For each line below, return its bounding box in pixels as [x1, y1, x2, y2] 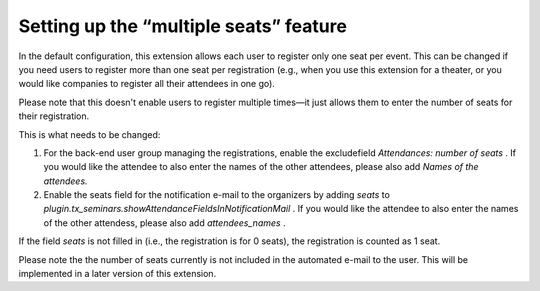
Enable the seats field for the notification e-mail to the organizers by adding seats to [43, 189, 390, 201]
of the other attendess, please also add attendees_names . [43, 216, 286, 229]
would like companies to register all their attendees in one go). [18, 78, 275, 90]
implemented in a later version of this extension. [18, 268, 217, 280]
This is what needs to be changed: [18, 128, 161, 140]
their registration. [18, 110, 90, 122]
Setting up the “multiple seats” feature [18, 15, 347, 37]
